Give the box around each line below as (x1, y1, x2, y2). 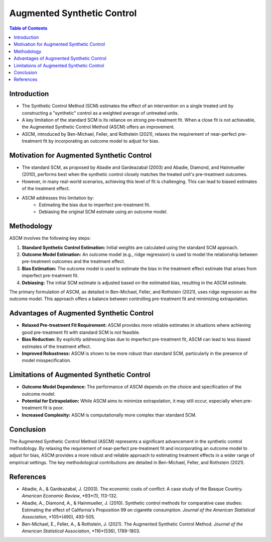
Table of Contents (9, 25, 48, 31)
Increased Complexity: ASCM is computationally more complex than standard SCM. (22, 412, 197, 418)
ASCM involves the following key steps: (9, 235, 91, 241)
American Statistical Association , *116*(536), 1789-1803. (22, 528, 141, 534)
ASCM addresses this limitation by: (22, 195, 94, 201)
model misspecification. (22, 357, 71, 364)
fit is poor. (43, 405, 64, 411)
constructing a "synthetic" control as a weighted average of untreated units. (22, 110, 179, 116)
